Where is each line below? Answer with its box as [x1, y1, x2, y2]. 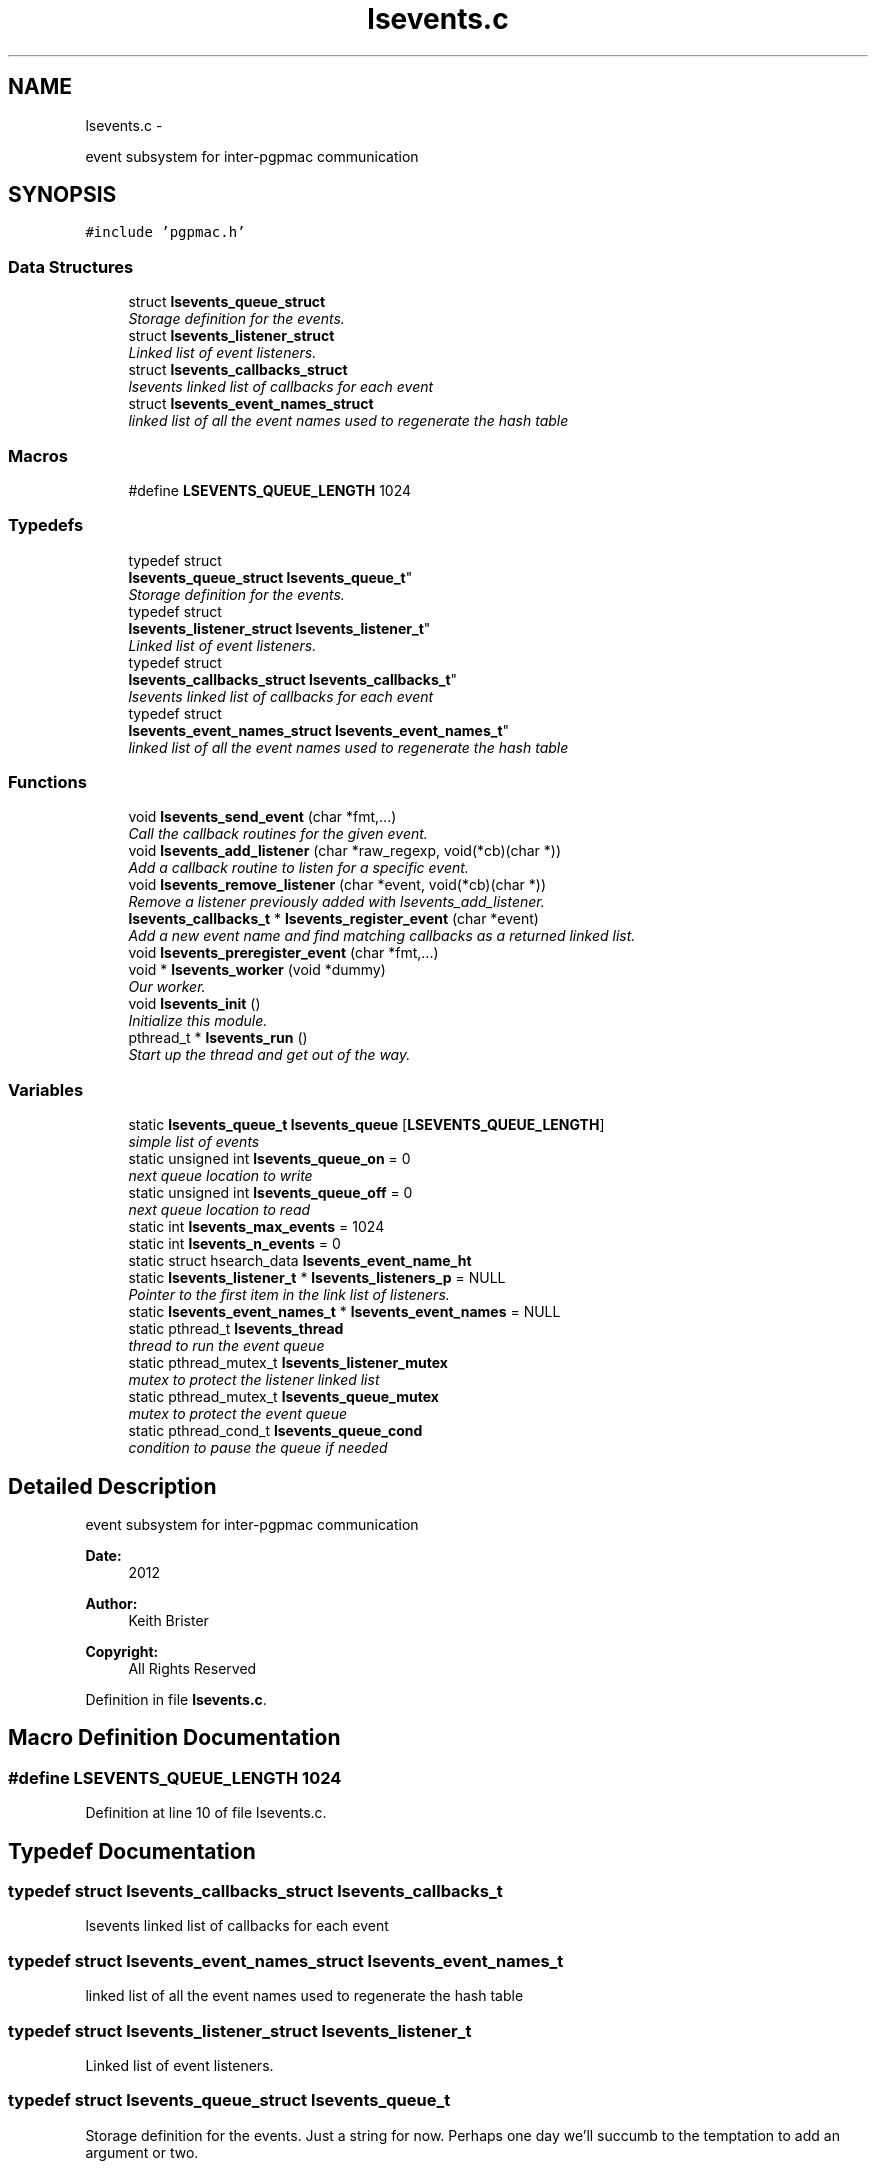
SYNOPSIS [8, 182, 117, 208]
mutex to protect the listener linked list [128, 1371, 380, 1389]
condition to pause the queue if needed [128, 1439, 388, 1457]
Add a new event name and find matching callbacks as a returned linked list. [128, 927, 636, 945]
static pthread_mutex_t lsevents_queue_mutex [128, 1388, 439, 1406]
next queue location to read [128, 1201, 311, 1219]
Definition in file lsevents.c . [85, 1691, 267, 1709]
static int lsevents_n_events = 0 [128, 1235, 341, 1253]
